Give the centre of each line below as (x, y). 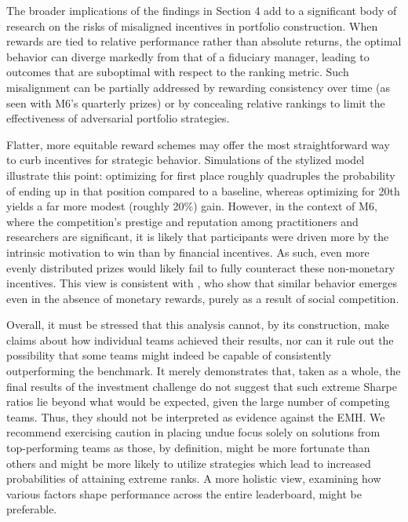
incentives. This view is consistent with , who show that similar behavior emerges (202, 283)
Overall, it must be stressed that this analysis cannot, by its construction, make (198, 325)
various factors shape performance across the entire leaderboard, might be (184, 493)
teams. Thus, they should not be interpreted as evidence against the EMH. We (196, 416)
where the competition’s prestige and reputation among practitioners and (182, 221)
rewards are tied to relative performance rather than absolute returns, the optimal (204, 41)
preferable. (32, 509)
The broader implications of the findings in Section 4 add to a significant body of (202, 10)
